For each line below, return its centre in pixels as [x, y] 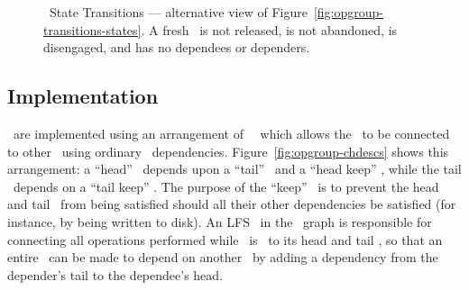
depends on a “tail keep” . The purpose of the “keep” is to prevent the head [226, 186]
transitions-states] [92, 29]
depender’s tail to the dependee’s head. [115, 274]
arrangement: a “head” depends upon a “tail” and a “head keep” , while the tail [234, 169]
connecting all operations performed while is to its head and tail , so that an [225, 239]
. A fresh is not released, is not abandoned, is [269, 29]
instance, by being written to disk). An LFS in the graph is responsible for [220, 221]
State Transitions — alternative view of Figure [178, 12]
